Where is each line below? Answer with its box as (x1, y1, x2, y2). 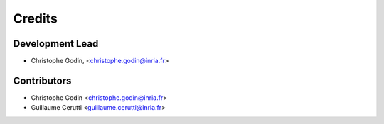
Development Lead (13, 38, 99, 50)
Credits (13, 11, 58, 26)
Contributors (13, 74, 72, 86)
